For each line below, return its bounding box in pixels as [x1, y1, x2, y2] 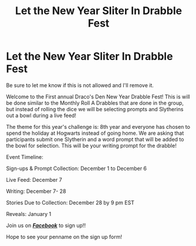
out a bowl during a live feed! [6, 112, 76, 119]
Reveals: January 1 [6, 210, 52, 217]
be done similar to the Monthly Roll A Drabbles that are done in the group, [6, 99, 184, 107]
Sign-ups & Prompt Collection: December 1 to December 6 [6, 165, 147, 172]
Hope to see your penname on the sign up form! [6, 233, 122, 240]
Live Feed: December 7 [6, 176, 63, 183]
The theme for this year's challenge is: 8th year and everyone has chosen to [6, 123, 191, 130]
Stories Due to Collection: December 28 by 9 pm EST [6, 199, 135, 206]
